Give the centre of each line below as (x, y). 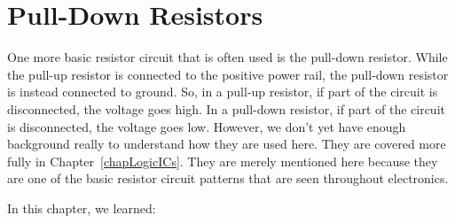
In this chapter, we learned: (82, 208)
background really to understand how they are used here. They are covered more (227, 144)
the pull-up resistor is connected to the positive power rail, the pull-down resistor (228, 74)
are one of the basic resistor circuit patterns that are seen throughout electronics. (228, 178)
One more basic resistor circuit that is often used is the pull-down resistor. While (227, 57)
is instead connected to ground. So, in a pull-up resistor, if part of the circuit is (223, 92)
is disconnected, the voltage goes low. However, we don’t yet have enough (207, 126)
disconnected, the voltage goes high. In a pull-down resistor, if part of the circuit (226, 108)
